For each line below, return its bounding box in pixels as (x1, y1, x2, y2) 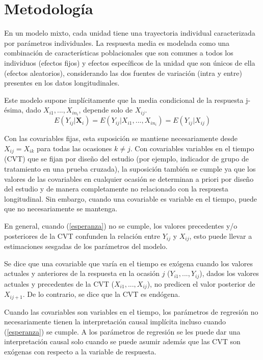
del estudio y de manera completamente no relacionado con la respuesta (4, 183, 228, 194)
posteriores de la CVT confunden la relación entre (4, 230, 160, 241)
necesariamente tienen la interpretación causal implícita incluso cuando (4, 316, 226, 327)
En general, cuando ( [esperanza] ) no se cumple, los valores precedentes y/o (4, 220, 238, 231)
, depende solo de (78, 104, 133, 115)
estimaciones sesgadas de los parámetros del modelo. (4, 241, 168, 252)
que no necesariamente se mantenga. (4, 203, 118, 214)
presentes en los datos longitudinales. (4, 77, 120, 88)
